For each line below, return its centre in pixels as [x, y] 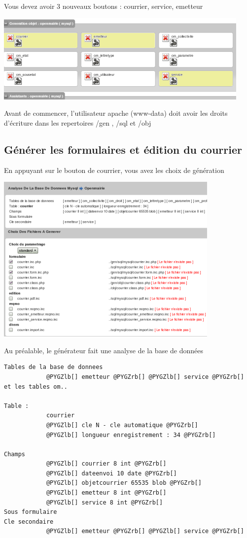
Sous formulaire [31, 512]
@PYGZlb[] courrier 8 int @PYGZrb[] [106, 464]
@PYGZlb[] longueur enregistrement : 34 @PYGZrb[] [131, 435]
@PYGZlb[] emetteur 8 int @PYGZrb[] [106, 493]
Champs [15, 454]
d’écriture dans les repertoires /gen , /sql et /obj [78, 122]
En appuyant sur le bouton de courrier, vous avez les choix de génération [114, 170]
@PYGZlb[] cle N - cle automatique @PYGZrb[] [122, 425]
